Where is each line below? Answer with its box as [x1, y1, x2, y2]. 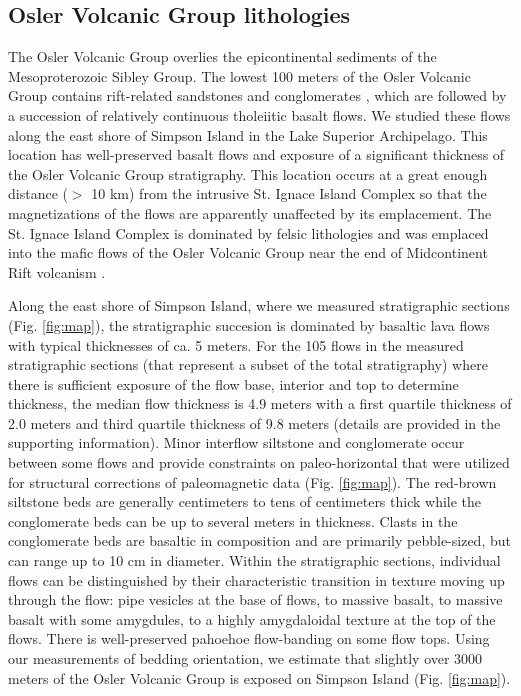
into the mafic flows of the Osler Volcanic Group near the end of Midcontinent [8, 242, 488, 263]
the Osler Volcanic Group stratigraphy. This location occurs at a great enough [8, 163, 488, 184]
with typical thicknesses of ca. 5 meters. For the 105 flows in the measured [8, 334, 464, 355]
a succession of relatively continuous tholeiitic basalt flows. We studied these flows [8, 104, 511, 125]
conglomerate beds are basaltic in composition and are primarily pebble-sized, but [8, 530, 511, 551]
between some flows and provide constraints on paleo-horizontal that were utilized [8, 452, 510, 473]
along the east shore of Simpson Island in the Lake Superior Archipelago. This [8, 124, 488, 145]
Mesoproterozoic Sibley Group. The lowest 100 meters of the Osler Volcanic [8, 65, 471, 86]
